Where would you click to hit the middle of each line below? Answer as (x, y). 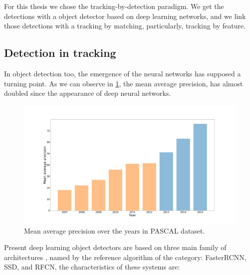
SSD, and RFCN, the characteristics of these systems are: (92, 267)
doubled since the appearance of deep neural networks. (88, 93)
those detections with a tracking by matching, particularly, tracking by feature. (125, 26)
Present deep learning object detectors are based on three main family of (115, 247)
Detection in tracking (60, 53)
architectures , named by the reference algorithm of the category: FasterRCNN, (125, 257)
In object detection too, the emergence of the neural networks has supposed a (123, 73)
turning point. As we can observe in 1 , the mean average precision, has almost (124, 83)
